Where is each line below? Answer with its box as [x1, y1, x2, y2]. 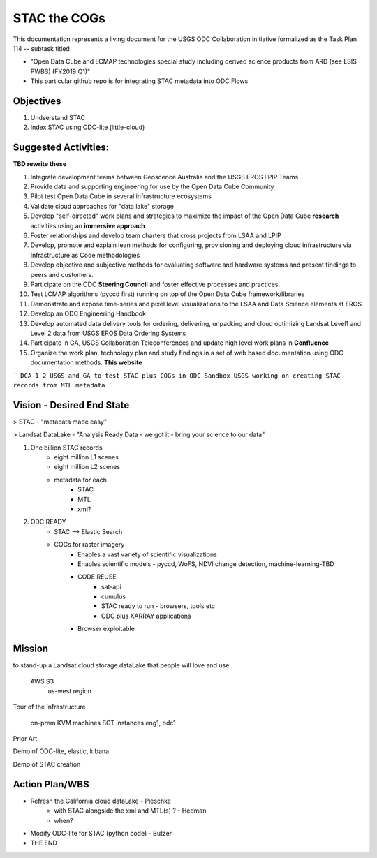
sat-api [101, 582, 121, 591]
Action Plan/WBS [13, 778, 90, 790]
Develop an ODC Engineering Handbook [30, 309, 147, 318]
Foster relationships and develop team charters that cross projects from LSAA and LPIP [30, 231, 282, 240]
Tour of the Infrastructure [13, 702, 87, 711]
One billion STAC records [30, 443, 103, 452]
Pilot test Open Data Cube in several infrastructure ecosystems [30, 192, 212, 200]
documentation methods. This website [30, 358, 142, 367]
